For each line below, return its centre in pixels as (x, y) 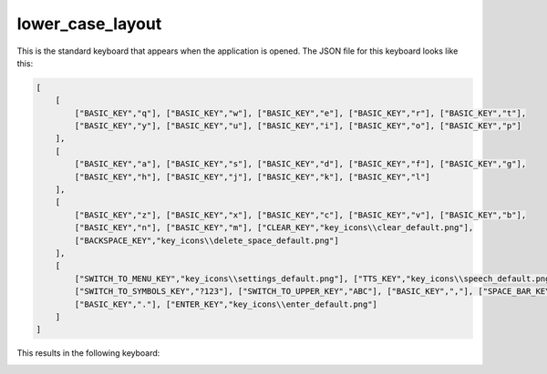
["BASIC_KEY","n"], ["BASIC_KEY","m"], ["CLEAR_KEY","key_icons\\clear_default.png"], (274, 228)
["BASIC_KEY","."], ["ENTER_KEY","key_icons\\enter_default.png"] (226, 304)
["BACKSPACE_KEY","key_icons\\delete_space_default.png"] (206, 240)
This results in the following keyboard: (88, 353)
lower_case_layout (89, 24)
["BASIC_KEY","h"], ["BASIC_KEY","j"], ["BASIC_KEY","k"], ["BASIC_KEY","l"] (252, 177)
